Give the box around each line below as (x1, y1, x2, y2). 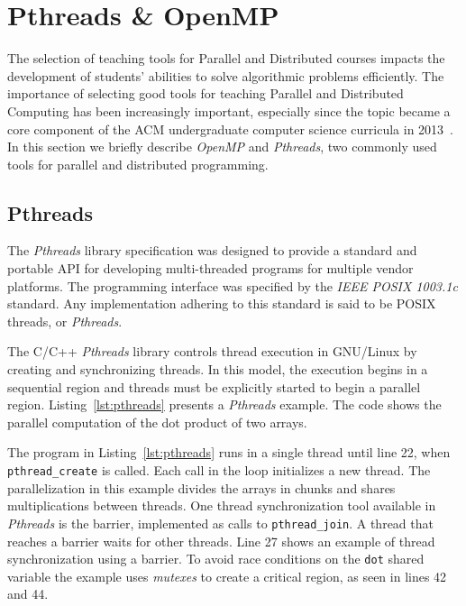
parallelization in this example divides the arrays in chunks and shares (7, 478, 396, 497)
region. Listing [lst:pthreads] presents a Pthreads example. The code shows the (7, 395, 442, 414)
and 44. (7, 584, 49, 603)
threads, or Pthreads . (7, 311, 123, 330)
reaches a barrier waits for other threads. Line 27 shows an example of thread (7, 531, 435, 550)
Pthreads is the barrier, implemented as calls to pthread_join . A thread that (7, 513, 434, 532)
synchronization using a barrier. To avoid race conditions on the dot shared (7, 549, 425, 568)
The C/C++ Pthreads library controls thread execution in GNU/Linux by (7, 342, 417, 361)
